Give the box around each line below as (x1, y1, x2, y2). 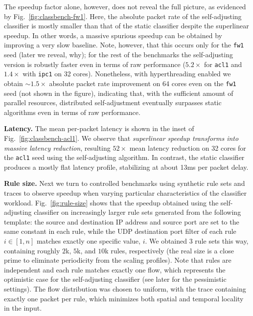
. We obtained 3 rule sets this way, (145, 235, 249, 246)
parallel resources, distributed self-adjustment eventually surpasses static (4, 97, 222, 108)
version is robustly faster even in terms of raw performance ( (4, 59, 185, 69)
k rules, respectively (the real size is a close (105, 245, 234, 255)
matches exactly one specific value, (36, 235, 140, 246)
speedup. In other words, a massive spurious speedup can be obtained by (4, 30, 222, 40)
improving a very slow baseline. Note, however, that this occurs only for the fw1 (4, 40, 244, 50)
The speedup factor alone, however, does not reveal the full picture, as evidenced (4, 1, 246, 11)
